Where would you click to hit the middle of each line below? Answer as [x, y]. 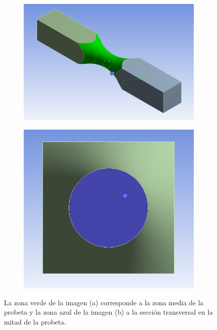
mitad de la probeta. [35, 321]
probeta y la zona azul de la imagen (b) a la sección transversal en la [108, 312]
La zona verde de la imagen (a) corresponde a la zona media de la [104, 302]
